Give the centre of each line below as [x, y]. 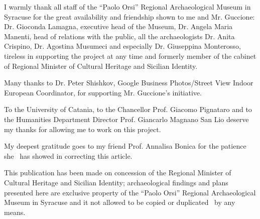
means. [15, 212]
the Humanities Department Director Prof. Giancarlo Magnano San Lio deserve [126, 119]
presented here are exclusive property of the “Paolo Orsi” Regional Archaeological [130, 192]
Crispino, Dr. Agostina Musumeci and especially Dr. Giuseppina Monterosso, [122, 46]
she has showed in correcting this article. [68, 155]
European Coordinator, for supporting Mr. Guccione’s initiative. [103, 92]
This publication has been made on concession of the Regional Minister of [118, 173]
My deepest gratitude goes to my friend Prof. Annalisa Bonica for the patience [125, 146]
